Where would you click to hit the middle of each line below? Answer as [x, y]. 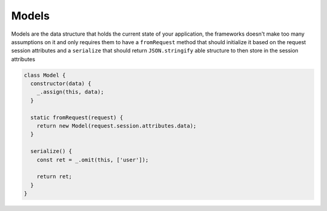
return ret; [54, 177]
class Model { [45, 75]
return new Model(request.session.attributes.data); [117, 126]
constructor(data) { [61, 84]
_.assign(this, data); [70, 92]
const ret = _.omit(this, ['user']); [93, 160]
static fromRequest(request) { [77, 117]
